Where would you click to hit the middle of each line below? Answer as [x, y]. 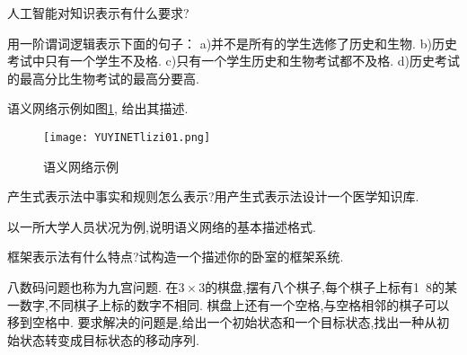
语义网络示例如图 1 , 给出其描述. [98, 108]
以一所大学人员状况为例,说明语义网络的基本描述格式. [162, 226]
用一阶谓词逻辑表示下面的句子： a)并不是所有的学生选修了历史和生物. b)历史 [232, 43]
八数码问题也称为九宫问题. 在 [93, 287]
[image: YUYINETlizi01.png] [127, 137]
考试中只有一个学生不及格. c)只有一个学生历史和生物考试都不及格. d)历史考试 [233, 61]
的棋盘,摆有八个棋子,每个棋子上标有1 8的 [325, 287]
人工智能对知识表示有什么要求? [98, 13]
